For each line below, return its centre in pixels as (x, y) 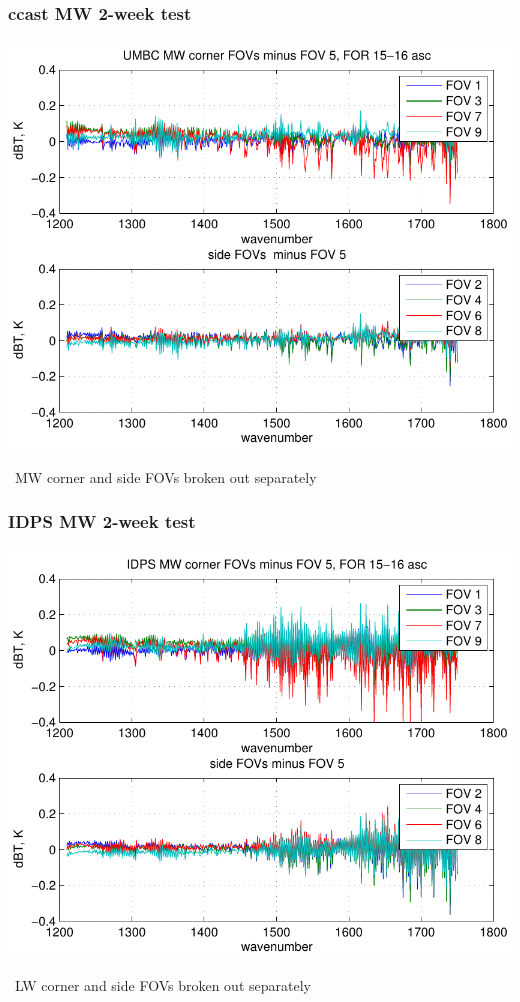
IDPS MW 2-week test (102, 521)
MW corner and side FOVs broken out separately (165, 476)
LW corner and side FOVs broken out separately (162, 985)
